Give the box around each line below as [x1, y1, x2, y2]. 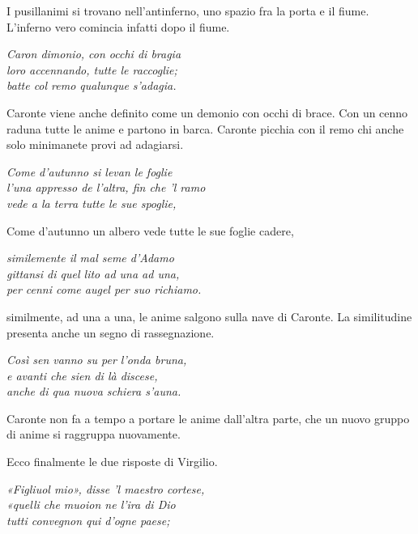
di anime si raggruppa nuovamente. [6, 426, 181, 443]
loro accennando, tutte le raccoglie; [6, 61, 177, 78]
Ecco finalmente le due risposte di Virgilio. [6, 453, 218, 470]
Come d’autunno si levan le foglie [6, 163, 173, 180]
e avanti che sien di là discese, [6, 367, 158, 384]
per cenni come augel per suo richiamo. [6, 281, 202, 298]
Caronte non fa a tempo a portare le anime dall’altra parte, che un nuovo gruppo [6, 409, 410, 426]
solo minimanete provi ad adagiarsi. [6, 136, 184, 153]
